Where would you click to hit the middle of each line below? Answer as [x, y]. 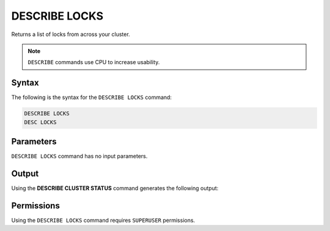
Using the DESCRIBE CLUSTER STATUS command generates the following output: [115, 188]
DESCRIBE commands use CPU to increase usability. [94, 62]
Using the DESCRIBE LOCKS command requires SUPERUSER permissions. [103, 220]
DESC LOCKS [40, 122]
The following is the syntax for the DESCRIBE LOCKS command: [92, 97]
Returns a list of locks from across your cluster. [71, 34]
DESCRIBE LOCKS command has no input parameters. [79, 156]
